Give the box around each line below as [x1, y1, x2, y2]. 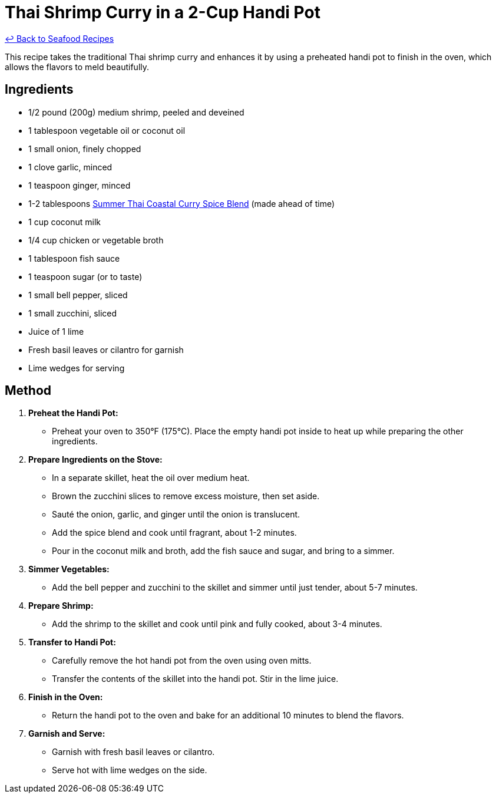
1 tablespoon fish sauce [28, 253, 120, 263]
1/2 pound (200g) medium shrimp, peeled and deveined [28, 107, 244, 117]
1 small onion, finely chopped [28, 143, 141, 154]
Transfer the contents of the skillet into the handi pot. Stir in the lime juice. [52, 674, 339, 684]
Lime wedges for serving [28, 362, 125, 373]
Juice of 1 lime [28, 326, 84, 337]
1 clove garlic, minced [28, 161, 113, 172]
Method [5, 383, 52, 398]
